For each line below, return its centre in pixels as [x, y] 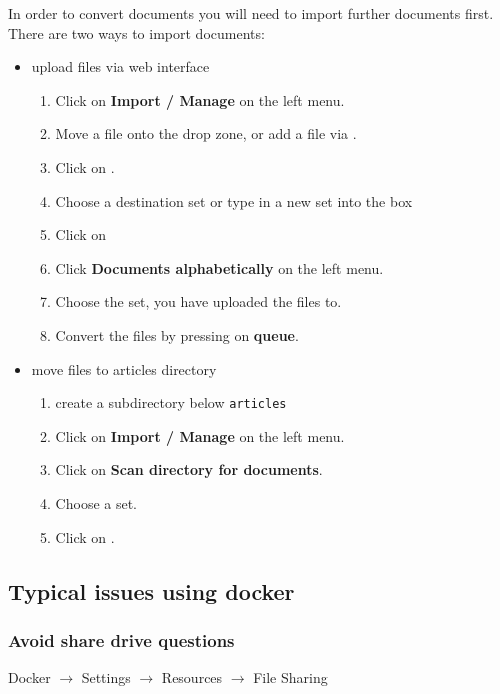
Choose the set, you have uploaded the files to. [198, 301]
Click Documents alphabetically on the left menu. [219, 267]
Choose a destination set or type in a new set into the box [234, 200]
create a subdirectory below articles [171, 402]
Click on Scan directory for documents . [189, 469]
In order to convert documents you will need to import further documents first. [251, 13]
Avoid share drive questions [121, 639]
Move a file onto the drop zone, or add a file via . [206, 133]
